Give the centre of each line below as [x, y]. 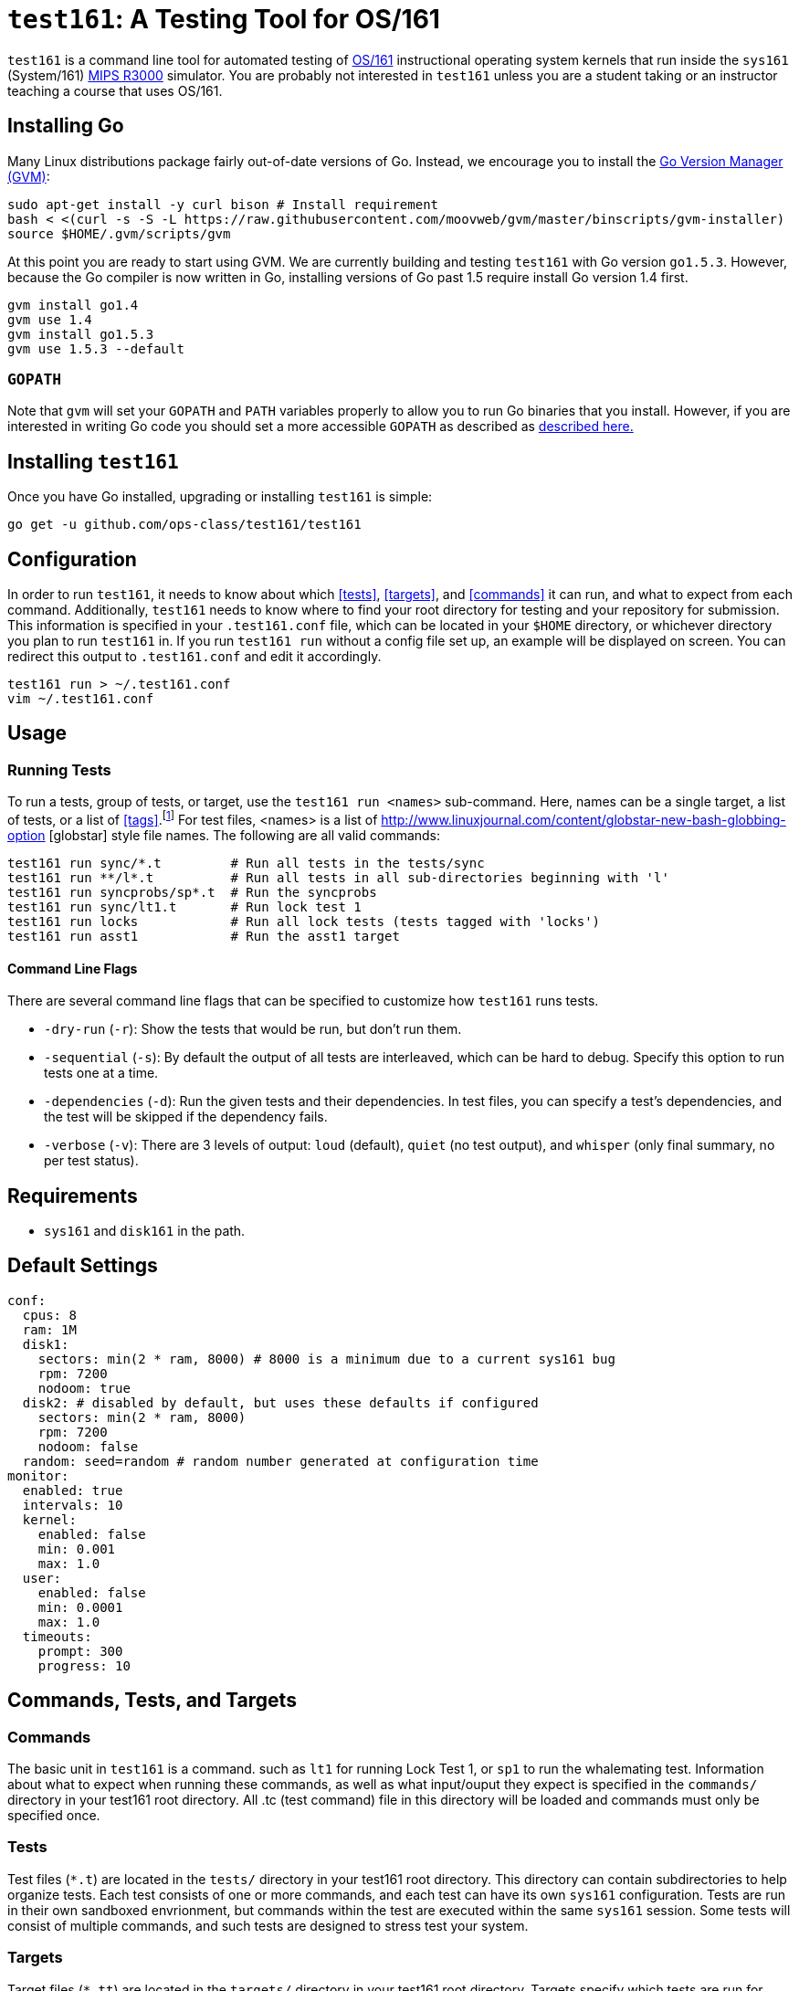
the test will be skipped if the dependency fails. [186, 1117]
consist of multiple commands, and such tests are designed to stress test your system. [268, 1925]
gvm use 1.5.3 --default [96, 348]
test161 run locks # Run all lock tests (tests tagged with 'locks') [304, 921]
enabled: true [73, 1490]
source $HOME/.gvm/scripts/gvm [119, 233]
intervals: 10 [73, 1505]
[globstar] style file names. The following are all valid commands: [245, 835]
